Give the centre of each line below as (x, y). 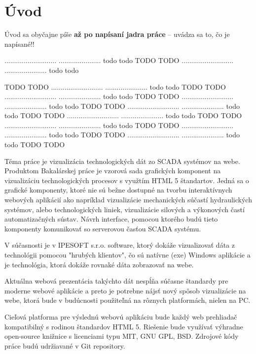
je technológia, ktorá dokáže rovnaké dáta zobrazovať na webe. (99, 264)
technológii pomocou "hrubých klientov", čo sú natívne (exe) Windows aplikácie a (128, 255)
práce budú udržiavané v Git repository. (65, 345)
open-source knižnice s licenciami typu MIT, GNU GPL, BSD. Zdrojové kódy (122, 336)
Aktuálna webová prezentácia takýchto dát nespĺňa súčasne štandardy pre (116, 281)
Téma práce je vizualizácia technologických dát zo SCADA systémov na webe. (122, 161)
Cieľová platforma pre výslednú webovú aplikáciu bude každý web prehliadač (121, 316)
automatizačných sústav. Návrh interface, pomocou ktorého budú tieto (111, 219)
